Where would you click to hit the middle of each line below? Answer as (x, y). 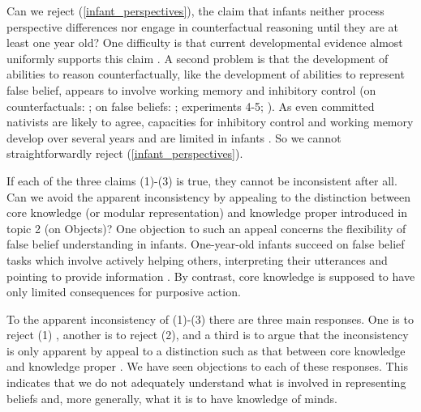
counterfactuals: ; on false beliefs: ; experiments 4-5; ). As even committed (191, 106)
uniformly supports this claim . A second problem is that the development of (198, 58)
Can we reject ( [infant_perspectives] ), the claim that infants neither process (195, 11)
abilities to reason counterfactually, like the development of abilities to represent (206, 74)
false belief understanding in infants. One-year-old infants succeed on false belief (206, 244)
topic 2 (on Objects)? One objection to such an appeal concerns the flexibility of (206, 228)
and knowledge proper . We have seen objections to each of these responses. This (207, 366)
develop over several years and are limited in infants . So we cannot (174, 137)
